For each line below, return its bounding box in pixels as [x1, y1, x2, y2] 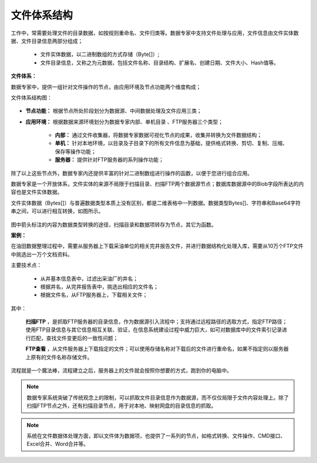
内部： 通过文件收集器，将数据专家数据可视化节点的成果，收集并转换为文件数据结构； [55, 132, 262, 139]
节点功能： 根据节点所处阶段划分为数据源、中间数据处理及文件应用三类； [25, 108, 202, 115]
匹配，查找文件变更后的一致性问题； [30, 334, 119, 341]
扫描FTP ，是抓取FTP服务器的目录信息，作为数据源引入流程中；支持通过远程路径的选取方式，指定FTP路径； [25, 318, 288, 326]
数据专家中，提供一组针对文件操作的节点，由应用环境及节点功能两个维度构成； [11, 83, 201, 90]
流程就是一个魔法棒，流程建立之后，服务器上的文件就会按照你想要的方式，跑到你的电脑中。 [11, 367, 232, 374]
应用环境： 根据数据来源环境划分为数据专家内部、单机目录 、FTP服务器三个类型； [25, 118, 224, 125]
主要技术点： [11, 261, 42, 269]
